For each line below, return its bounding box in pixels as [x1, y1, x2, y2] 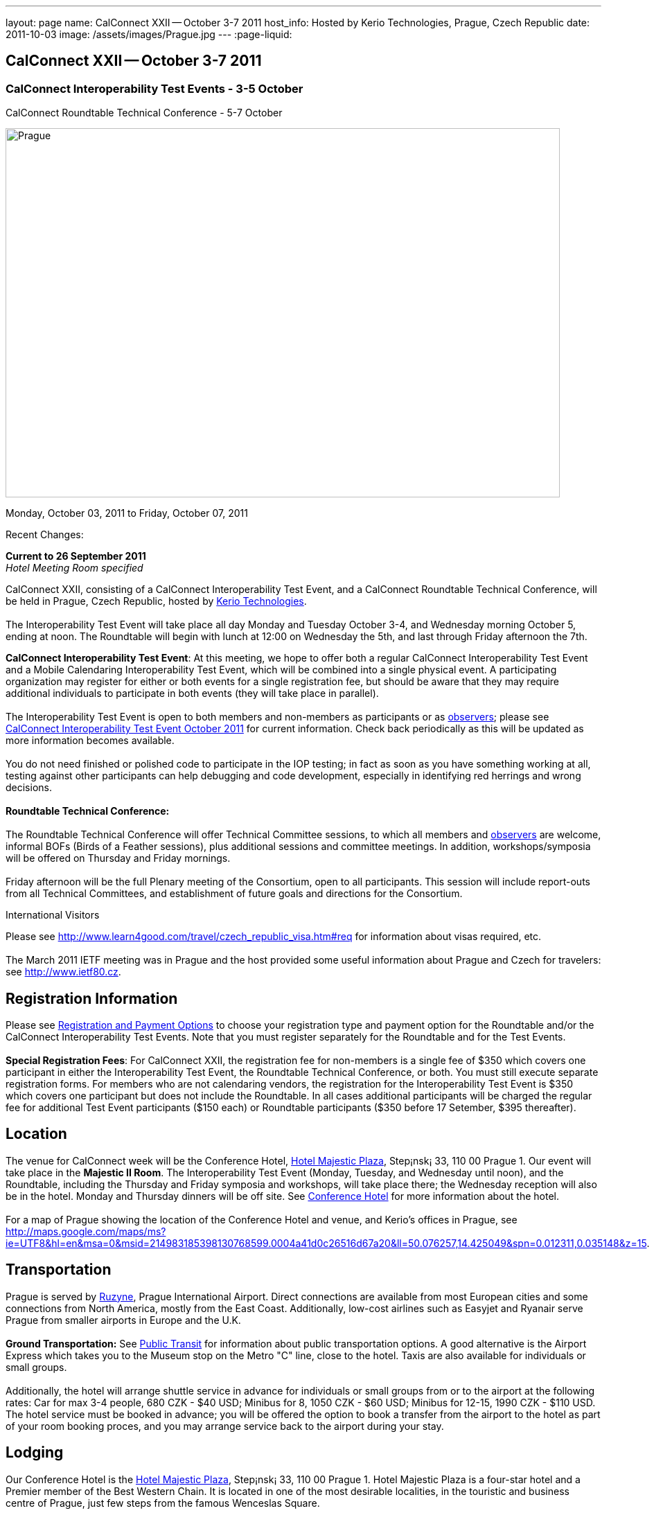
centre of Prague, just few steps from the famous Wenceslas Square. [6, 1496, 320, 1509]
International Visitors [6, 909, 100, 921]
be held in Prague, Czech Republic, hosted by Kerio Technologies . [6, 595, 307, 608]
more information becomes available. [6, 734, 175, 747]
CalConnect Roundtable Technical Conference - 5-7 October [6, 107, 283, 119]
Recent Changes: [6, 529, 84, 541]
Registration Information [6, 989, 178, 1007]
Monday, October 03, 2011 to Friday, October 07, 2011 [6, 507, 248, 520]
